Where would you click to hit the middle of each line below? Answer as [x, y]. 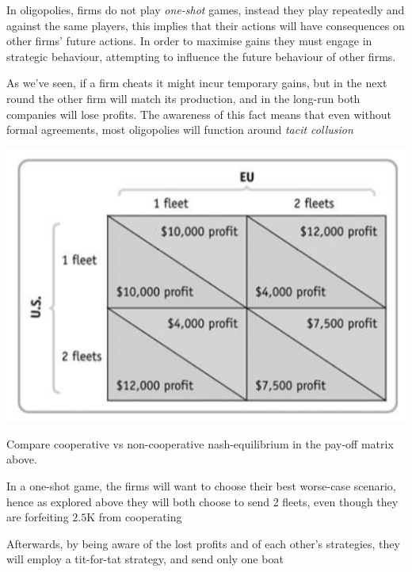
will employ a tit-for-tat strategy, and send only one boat [145, 559]
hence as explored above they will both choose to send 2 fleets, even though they [202, 501]
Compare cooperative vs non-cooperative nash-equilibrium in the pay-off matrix [200, 443]
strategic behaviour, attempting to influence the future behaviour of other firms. [201, 56]
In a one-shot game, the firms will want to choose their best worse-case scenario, [201, 486]
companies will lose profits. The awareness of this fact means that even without [199, 114]
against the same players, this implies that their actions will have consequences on [206, 25]
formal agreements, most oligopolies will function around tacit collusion [180, 130]
